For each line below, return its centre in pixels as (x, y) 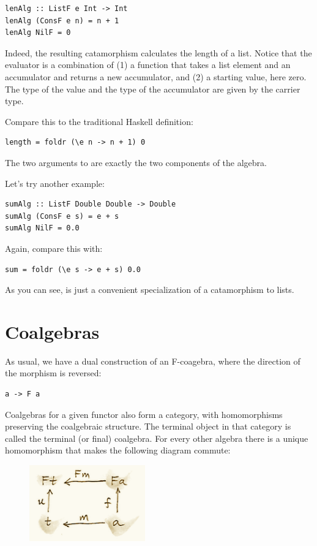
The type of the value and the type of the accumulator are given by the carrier (153, 89)
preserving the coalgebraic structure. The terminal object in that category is (148, 426)
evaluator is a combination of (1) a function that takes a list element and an (148, 65)
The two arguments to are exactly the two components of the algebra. (136, 162)
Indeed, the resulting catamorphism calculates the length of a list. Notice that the (158, 52)
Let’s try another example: (55, 183)
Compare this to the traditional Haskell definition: (99, 121)
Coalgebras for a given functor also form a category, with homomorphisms (144, 414)
